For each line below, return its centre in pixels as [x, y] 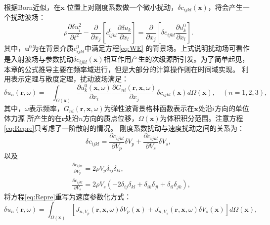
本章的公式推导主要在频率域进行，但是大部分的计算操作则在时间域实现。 [122, 69]
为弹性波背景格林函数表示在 [149, 108]
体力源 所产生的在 [33, 118]
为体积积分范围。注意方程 [202, 118]
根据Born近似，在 [32, 7]
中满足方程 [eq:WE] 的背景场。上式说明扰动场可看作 [167, 48]
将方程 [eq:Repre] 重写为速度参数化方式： [68, 197]
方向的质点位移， [111, 118]
